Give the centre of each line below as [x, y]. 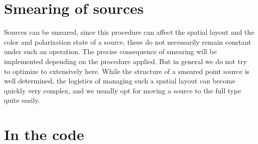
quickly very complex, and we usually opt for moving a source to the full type [123, 90]
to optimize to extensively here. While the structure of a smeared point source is [127, 71]
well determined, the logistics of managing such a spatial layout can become [120, 81]
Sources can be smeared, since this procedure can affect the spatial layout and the [129, 32]
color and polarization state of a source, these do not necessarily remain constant [128, 41]
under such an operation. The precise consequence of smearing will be [111, 51]
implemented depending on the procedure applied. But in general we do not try [126, 61]
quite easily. [22, 100]
